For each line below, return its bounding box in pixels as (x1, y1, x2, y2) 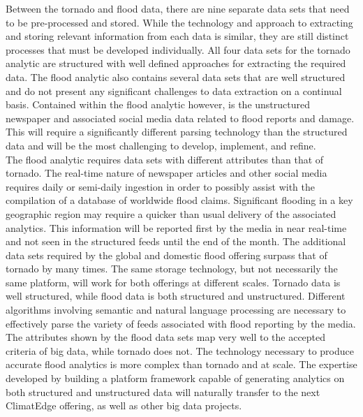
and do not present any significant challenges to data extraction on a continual (6, 83, 342, 98)
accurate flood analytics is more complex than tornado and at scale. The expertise (6, 357, 357, 372)
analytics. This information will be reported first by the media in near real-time (6, 220, 347, 235)
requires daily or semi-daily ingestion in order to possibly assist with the (6, 179, 315, 193)
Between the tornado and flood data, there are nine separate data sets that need (6, 1, 350, 15)
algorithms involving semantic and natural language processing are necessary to (6, 302, 346, 317)
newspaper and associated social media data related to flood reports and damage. (6, 110, 355, 125)
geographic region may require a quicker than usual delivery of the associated (6, 206, 336, 221)
